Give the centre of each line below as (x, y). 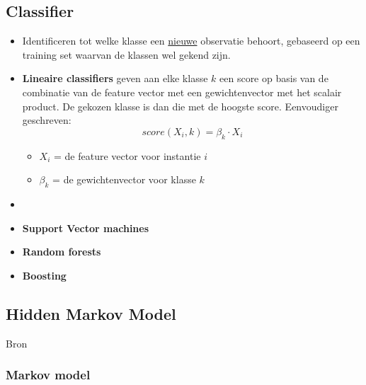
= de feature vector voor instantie (127, 155)
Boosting (44, 275)
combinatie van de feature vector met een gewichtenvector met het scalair (182, 92)
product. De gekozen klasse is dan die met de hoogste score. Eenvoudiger (180, 106)
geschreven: (47, 120)
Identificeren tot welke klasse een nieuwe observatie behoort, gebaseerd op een (191, 41)
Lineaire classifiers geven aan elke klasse (115, 78)
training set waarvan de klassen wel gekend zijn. (126, 54)
